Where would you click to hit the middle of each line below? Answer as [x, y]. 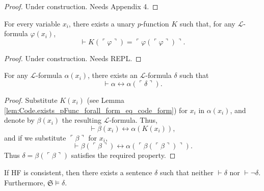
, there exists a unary [102, 23]
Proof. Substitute [31, 100]
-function [155, 23]
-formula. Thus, [134, 120]
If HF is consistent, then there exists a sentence [78, 172]
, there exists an [113, 75]
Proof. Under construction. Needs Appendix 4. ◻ [81, 6]
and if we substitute [35, 137]
